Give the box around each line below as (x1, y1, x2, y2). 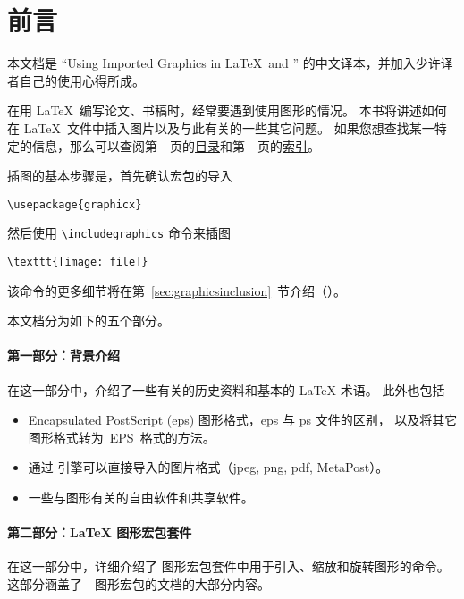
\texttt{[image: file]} (7, 256, 148, 268)
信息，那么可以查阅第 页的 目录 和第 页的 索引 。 (31, 136, 320, 155)
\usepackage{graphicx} (7, 198, 142, 211)
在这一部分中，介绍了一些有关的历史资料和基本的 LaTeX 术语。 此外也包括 (7, 380, 445, 399)
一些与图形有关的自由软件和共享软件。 (28, 488, 254, 507)
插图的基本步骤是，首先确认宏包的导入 (7, 166, 232, 185)
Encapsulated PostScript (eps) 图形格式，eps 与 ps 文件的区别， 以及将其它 (28, 410, 458, 429)
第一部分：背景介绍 (7, 346, 120, 365)
